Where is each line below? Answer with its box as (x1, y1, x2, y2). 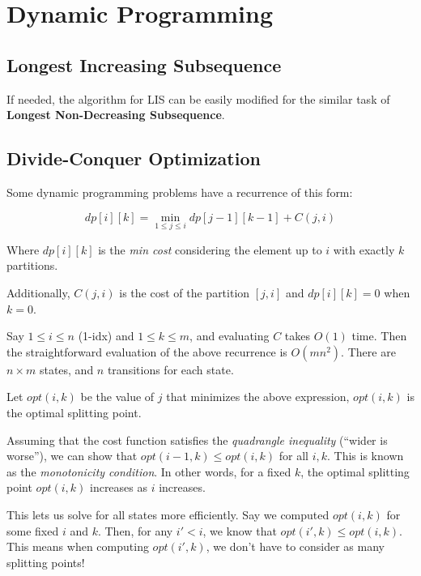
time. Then (351, 327, 407, 344)
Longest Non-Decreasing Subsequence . (6, 106, 225, 123)
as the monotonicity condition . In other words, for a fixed (6, 463, 291, 480)
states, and (39, 361, 94, 378)
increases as (89, 479, 148, 496)
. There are (341, 343, 396, 360)
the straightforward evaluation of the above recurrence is (6, 343, 287, 360)
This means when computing (6, 538, 149, 555)
